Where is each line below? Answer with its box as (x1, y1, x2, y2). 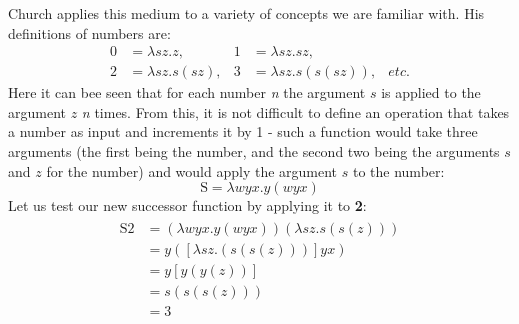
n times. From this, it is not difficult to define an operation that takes (81, 101, 510, 122)
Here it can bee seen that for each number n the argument (8, 82, 366, 103)
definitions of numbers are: (8, 22, 171, 43)
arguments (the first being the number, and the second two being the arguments (8, 141, 500, 162)
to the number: (352, 160, 445, 181)
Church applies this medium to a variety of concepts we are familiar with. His (8, 3, 485, 23)
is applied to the (381, 82, 481, 103)
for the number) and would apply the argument (46, 160, 338, 181)
